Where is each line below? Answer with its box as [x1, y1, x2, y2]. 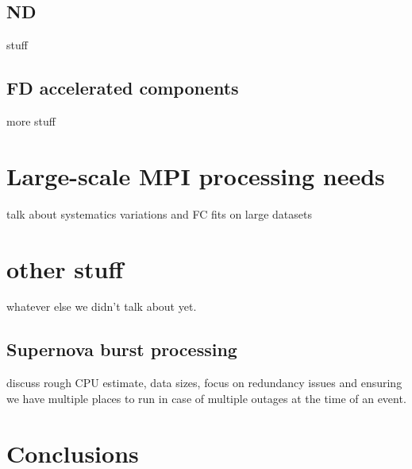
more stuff [6, 113, 56, 129]
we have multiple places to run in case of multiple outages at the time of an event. [6, 390, 406, 406]
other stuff [6, 252, 124, 285]
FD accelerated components [6, 76, 239, 100]
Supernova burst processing [6, 337, 237, 362]
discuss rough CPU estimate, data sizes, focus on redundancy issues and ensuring [6, 374, 402, 391]
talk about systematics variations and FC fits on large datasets [6, 205, 313, 222]
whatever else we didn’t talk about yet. [6, 298, 197, 315]
